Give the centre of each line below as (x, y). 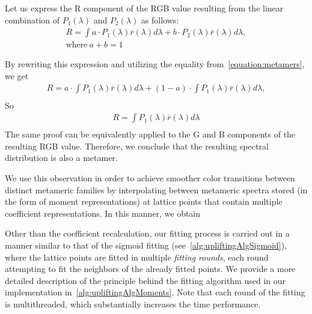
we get (17, 75)
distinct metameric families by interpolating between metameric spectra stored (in (156, 189)
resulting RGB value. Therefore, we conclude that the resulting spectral (137, 146)
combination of (32, 20)
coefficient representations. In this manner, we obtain (103, 213)
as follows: (160, 20)
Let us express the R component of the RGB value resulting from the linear (144, 8)
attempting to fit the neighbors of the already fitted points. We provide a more (150, 269)
